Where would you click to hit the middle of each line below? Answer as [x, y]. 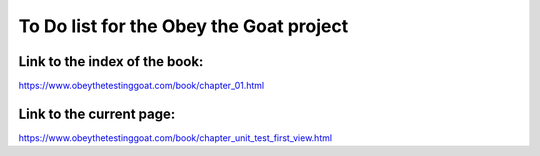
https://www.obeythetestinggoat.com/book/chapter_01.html [141, 86]
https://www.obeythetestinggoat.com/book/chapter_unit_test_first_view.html [175, 137]
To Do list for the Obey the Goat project [183, 26]
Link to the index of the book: [111, 61]
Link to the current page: [97, 113]
